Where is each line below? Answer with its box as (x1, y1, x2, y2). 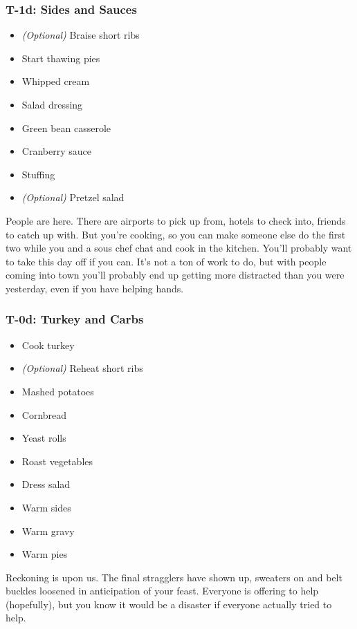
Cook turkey (21, 337, 75, 352)
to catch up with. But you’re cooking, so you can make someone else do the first (6, 227, 346, 241)
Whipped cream (21, 74, 90, 88)
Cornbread (21, 407, 67, 422)
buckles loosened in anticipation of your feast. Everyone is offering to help (6, 583, 319, 598)
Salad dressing (21, 97, 83, 111)
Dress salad (21, 477, 71, 491)
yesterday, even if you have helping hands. (6, 281, 184, 295)
